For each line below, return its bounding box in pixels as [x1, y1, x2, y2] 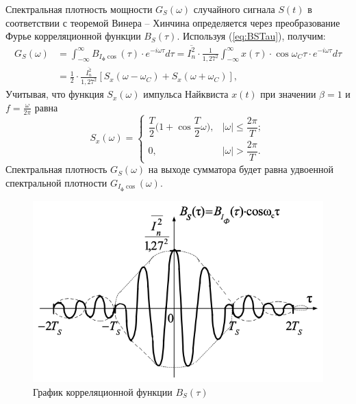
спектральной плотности [5, 175, 107, 189]
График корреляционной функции [33, 384, 173, 399]
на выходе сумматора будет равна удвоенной [148, 162, 333, 176]
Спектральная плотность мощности [5, 2, 153, 16]
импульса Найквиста [143, 87, 229, 101]
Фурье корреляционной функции [5, 29, 141, 43]
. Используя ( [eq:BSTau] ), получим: [177, 29, 326, 43]
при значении [260, 87, 316, 101]
